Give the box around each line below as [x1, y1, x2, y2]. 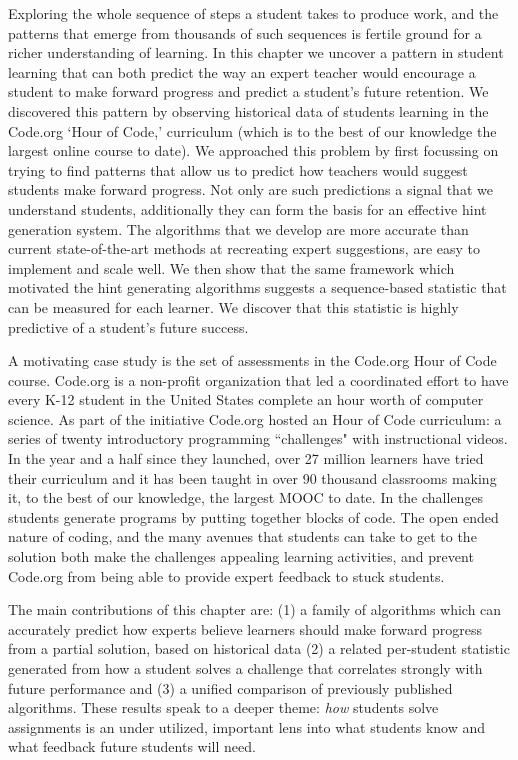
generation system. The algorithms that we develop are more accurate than [8, 218, 469, 239]
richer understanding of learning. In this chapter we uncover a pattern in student [8, 42, 504, 63]
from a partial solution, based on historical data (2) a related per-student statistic [8, 638, 510, 659]
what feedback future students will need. [8, 736, 256, 757]
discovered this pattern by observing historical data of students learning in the [8, 100, 489, 121]
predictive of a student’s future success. [8, 316, 249, 337]
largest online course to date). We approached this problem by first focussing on [8, 140, 499, 161]
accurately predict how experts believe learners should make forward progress [8, 618, 482, 639]
